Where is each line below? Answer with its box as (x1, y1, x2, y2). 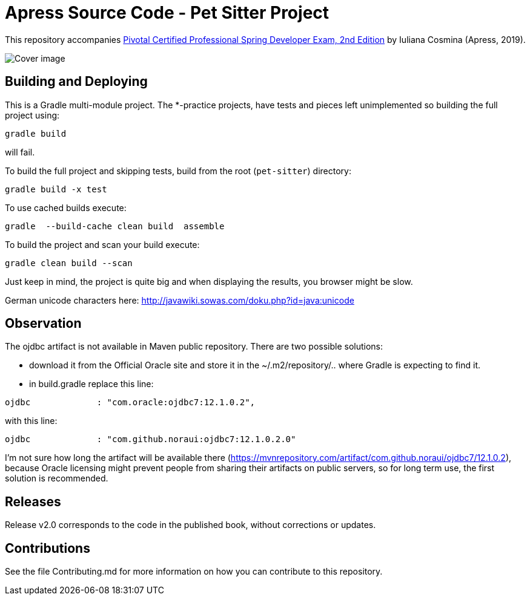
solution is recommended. (5, 473, 108, 484)
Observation (5, 316, 82, 331)
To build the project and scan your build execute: (5, 239, 200, 250)
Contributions (5, 540, 90, 556)
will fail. (5, 146, 35, 157)
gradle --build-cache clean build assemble (5, 221, 225, 231)
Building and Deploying (5, 74, 148, 90)
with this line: (5, 416, 58, 426)
